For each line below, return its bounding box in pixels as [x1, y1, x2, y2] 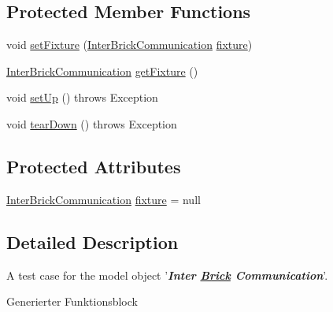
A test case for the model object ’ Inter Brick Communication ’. [6, 266, 328, 283]
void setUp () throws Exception [6, 89, 158, 106]
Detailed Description [6, 229, 179, 254]
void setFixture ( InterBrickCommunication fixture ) [6, 36, 253, 53]
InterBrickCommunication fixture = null [6, 191, 201, 207]
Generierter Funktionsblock [6, 293, 138, 310]
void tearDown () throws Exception [6, 115, 177, 132]
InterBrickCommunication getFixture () [6, 62, 198, 79]
